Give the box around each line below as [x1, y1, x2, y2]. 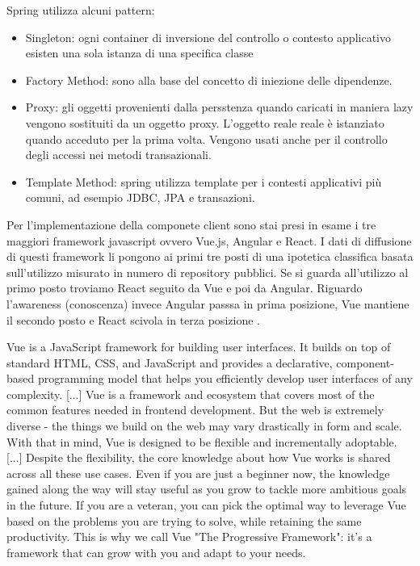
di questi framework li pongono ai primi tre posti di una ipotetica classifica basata [6, 248, 414, 265]
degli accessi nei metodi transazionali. [25, 146, 212, 163]
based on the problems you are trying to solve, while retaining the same [6, 512, 362, 529]
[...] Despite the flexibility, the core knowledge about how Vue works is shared [6, 449, 391, 466]
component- [336, 354, 394, 371]
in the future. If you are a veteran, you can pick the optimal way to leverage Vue [6, 497, 406, 514]
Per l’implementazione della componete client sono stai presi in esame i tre [6, 216, 376, 233]
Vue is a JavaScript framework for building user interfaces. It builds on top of [6, 338, 391, 355]
